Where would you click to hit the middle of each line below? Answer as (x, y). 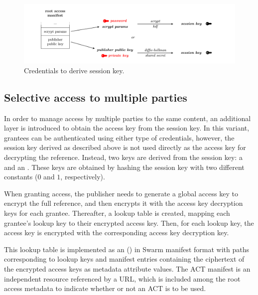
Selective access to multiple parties (96, 97)
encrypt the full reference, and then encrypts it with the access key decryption (124, 203)
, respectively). (83, 177)
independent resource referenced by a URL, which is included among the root (122, 278)
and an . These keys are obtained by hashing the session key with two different (124, 167)
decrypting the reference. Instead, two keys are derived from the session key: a (123, 157)
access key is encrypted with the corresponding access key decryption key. (117, 232)
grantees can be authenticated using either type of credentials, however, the (119, 137)
